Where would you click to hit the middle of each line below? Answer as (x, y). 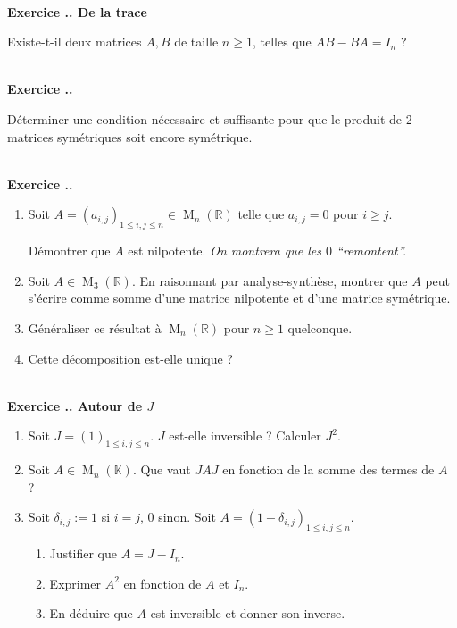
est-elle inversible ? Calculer (245, 435)
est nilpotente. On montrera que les (225, 251)
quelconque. (320, 327)
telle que (261, 214)
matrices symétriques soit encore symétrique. (130, 136)
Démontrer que (69, 251)
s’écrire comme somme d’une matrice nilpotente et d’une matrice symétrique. (239, 298)
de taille (196, 42)
